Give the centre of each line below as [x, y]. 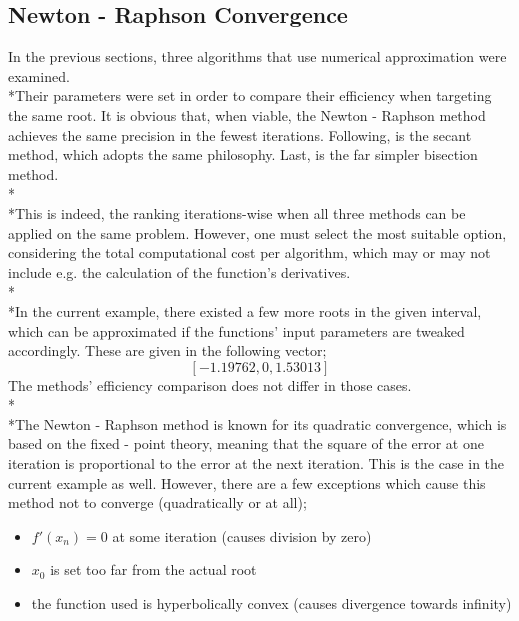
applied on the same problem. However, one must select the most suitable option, [257, 232]
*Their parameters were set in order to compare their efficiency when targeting [250, 95]
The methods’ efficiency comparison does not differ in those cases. [210, 384]
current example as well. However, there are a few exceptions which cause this [247, 482]
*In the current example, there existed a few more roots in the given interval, [245, 310]
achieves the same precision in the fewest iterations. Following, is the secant [240, 134]
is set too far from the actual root [153, 569]
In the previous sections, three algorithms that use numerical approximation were [257, 56]
